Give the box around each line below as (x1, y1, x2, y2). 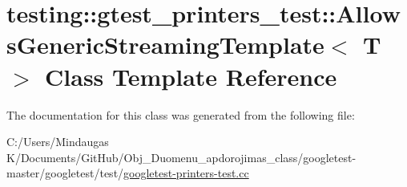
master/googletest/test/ (6, 165, 124, 181)
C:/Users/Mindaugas (6, 133, 109, 150)
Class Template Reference (45, 59, 337, 92)
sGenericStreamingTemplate (6, 28, 324, 61)
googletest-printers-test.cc (123, 165, 249, 181)
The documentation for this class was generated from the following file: (6, 106, 355, 123)
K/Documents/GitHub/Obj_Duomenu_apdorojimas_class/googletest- (6, 148, 357, 165)
